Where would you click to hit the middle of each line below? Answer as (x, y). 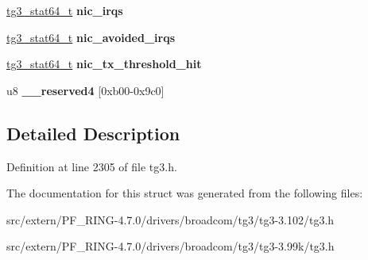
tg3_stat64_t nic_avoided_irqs (91, 37)
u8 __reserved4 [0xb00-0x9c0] (85, 90)
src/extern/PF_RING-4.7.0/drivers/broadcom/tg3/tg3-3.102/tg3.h (170, 219)
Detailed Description (93, 133)
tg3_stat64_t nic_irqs (65, 10)
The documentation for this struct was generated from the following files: (185, 193)
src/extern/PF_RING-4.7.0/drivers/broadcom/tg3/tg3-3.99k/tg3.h (170, 246)
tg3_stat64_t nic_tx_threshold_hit (104, 64)
